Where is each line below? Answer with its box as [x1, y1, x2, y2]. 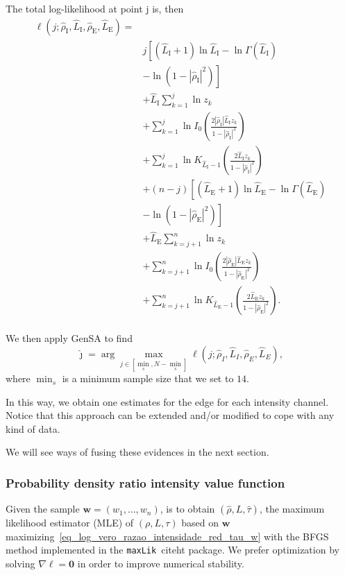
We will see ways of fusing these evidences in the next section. [6, 445, 269, 459]
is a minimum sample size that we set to [62, 371, 234, 386]
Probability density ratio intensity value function [6, 474, 285, 491]
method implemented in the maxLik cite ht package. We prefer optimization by [6, 542, 339, 557]
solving [6, 556, 35, 571]
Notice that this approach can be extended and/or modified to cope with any [6, 408, 335, 422]
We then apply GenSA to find [6, 331, 133, 345]
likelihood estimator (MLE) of [6, 515, 134, 530]
